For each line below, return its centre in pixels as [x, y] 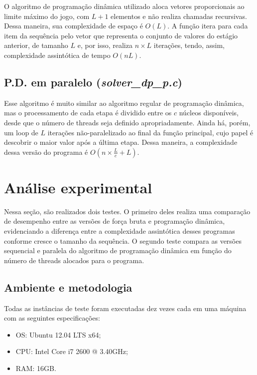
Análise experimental [78, 187]
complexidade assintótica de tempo [57, 55]
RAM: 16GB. [36, 368]
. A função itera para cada [208, 26]
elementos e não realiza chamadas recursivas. [179, 16]
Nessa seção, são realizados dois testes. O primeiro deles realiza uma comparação [127, 211]
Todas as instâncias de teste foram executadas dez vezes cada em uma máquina [125, 308]
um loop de [21, 132]
